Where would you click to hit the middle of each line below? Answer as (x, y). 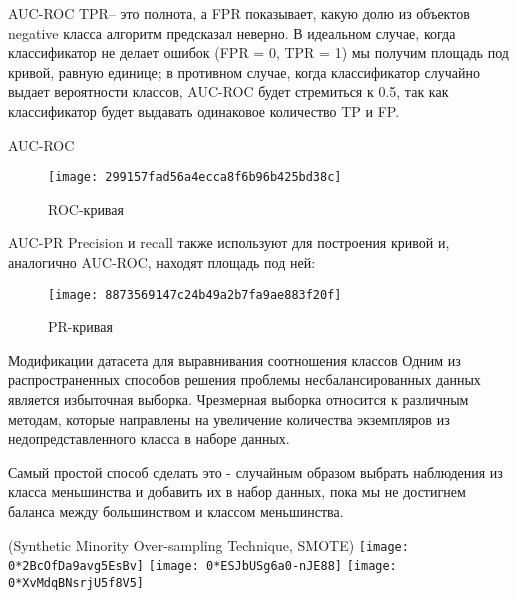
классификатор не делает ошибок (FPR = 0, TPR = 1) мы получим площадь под (258, 52)
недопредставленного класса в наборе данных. (149, 438)
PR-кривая (80, 326)
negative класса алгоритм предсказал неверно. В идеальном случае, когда (232, 32)
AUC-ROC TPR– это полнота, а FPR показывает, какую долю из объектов (239, 13)
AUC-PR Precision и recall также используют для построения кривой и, (229, 242)
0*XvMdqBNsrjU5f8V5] (76, 582)
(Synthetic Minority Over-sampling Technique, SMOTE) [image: (208, 544)
